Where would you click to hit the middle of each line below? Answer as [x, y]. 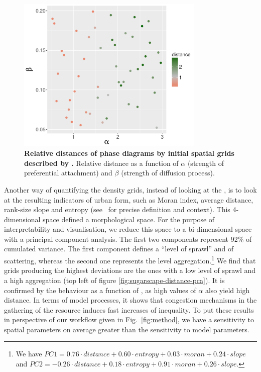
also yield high [227, 290]
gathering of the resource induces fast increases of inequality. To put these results [129, 309]
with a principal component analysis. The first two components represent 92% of [128, 239]
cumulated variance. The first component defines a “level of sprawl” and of [119, 249]
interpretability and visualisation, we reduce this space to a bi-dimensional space [128, 229]
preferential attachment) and [68, 173]
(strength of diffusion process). [168, 173]
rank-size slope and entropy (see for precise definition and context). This [117, 209]
